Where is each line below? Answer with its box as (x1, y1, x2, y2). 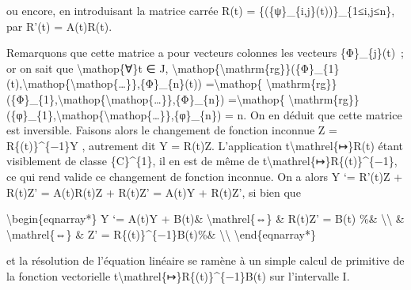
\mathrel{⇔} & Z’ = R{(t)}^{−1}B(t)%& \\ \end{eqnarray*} (6, 225, 316, 242)
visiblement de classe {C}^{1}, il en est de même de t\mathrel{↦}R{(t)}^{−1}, (6, 153, 398, 169)
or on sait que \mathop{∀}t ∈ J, (6, 59, 169, 76)
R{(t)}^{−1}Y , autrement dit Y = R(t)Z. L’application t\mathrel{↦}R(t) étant (6, 137, 404, 153)
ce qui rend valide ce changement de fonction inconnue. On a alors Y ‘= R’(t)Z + (6, 168, 403, 184)
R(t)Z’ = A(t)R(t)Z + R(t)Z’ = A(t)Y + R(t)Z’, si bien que (6, 183, 301, 200)
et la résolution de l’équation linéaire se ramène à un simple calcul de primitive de (6, 252, 405, 269)
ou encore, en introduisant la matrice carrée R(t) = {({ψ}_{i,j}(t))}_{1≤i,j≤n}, (6, 2, 395, 18)
